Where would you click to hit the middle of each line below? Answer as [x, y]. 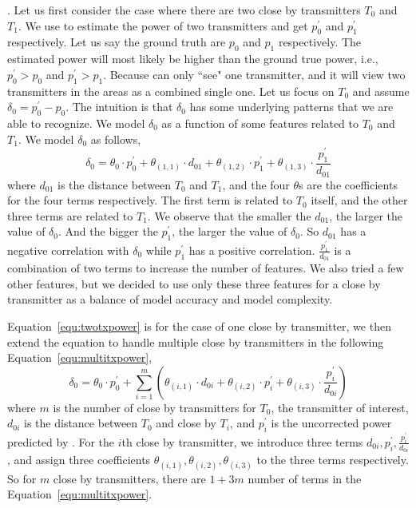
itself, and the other [359, 200]
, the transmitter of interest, [340, 407]
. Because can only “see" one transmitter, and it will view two [254, 74]
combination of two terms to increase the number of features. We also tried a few [206, 268]
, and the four [256, 184]
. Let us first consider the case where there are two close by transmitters [184, 10]
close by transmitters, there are [129, 478]
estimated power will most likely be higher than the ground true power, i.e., [193, 59]
